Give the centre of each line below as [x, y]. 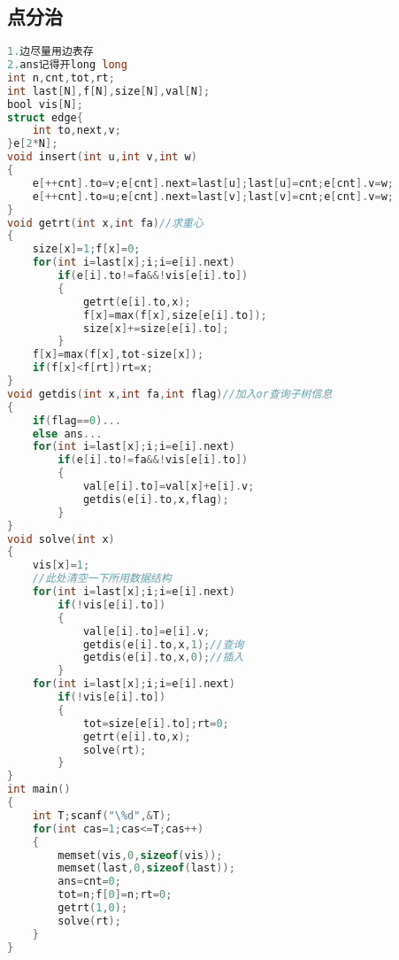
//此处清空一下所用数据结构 [102, 579]
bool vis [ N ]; [45, 104]
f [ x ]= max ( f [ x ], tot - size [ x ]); [118, 355]
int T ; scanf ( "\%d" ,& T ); [102, 815]
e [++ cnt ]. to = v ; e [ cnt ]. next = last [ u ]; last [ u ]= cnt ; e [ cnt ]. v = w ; [213, 183]
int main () [39, 790]
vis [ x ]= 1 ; [61, 565]
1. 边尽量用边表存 [50, 52]
